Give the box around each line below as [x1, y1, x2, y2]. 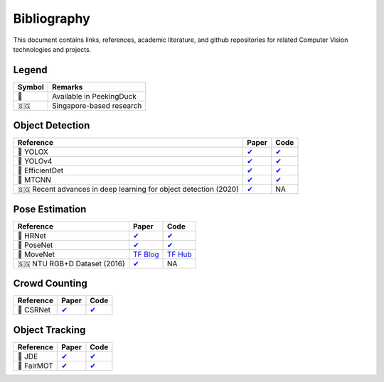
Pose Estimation [13, 203, 87, 215]
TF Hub [166, 249, 192, 259]
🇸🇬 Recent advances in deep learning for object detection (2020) [17, 185, 240, 195]
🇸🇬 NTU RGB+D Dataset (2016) [17, 258, 125, 268]
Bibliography [13, 11, 90, 26]
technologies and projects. [13, 45, 92, 53]
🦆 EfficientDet [17, 165, 64, 175]
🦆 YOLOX [17, 147, 49, 157]
